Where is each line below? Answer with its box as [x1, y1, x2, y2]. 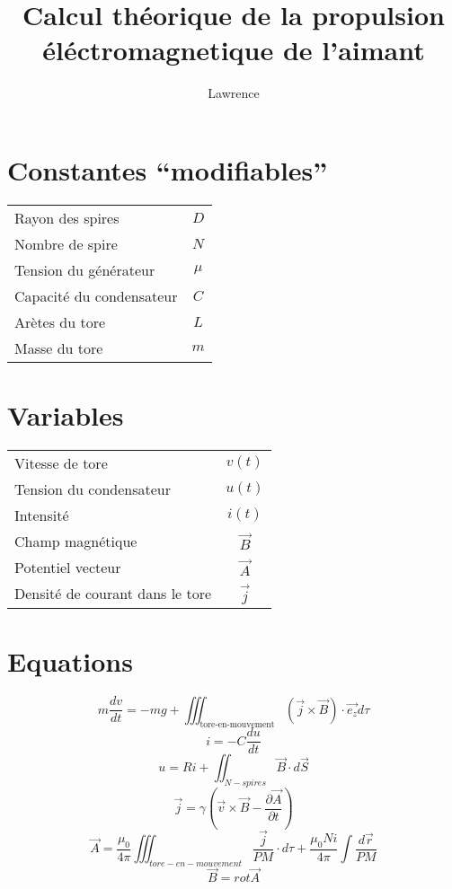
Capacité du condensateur [14, 285, 178, 306]
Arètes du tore [14, 311, 106, 332]
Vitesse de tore [14, 452, 108, 473]
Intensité [14, 504, 69, 525]
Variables [7, 397, 124, 434]
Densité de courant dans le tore [14, 583, 212, 604]
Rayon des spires [14, 207, 120, 228]
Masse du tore [14, 337, 103, 358]
